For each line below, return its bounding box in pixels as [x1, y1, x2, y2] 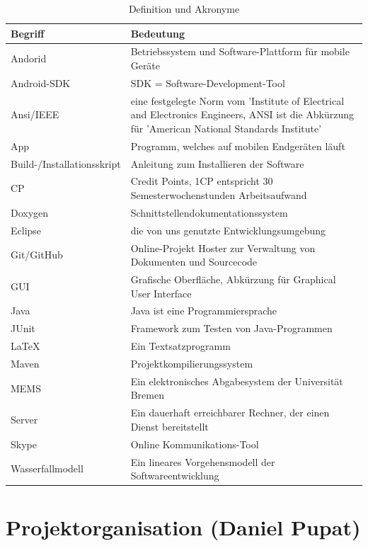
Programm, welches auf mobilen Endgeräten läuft [130, 138, 345, 153]
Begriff [11, 25, 45, 40]
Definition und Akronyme [128, 1, 240, 16]
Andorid [11, 51, 47, 66]
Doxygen [11, 205, 49, 220]
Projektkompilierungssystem [130, 356, 253, 370]
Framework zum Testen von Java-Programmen [130, 321, 333, 336]
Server [11, 412, 38, 427]
